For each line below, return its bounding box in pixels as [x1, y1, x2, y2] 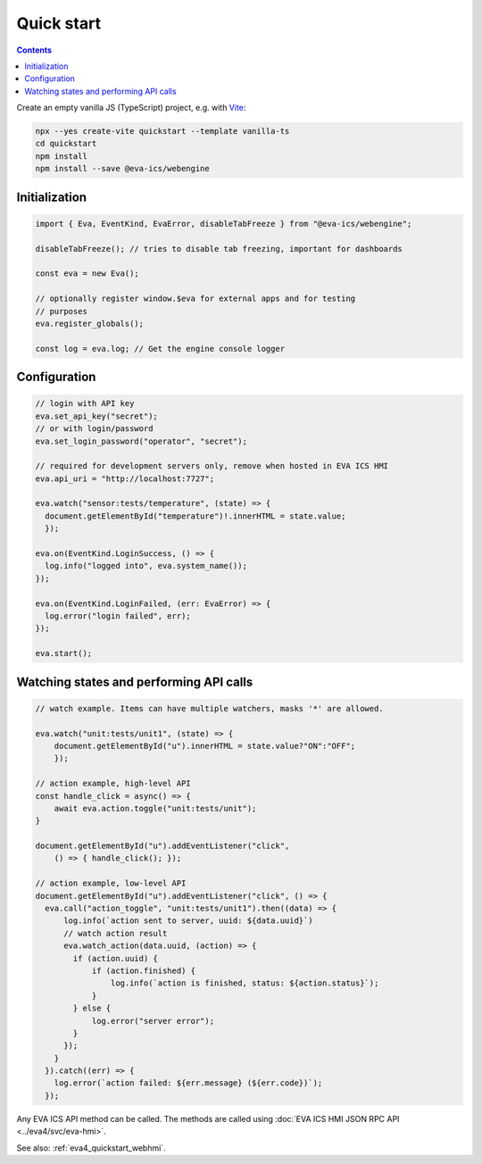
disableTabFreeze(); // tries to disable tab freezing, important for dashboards [35, 244, 403, 254]
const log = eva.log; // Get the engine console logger [35, 344, 286, 353]
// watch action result [63, 928, 168, 938]
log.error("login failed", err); [45, 611, 191, 620]
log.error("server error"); [91, 1016, 214, 1026]
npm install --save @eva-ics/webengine [35, 163, 210, 174]
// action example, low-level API [35, 878, 187, 888]
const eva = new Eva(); [35, 269, 140, 279]
